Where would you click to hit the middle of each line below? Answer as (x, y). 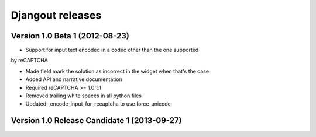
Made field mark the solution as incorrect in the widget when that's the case (117, 71)
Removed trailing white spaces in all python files (83, 96)
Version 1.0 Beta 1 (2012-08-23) (70, 36)
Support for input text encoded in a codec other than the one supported (112, 50)
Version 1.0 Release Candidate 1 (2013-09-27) (96, 120)
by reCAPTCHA (29, 61)
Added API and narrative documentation (74, 79)
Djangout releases (56, 15)
